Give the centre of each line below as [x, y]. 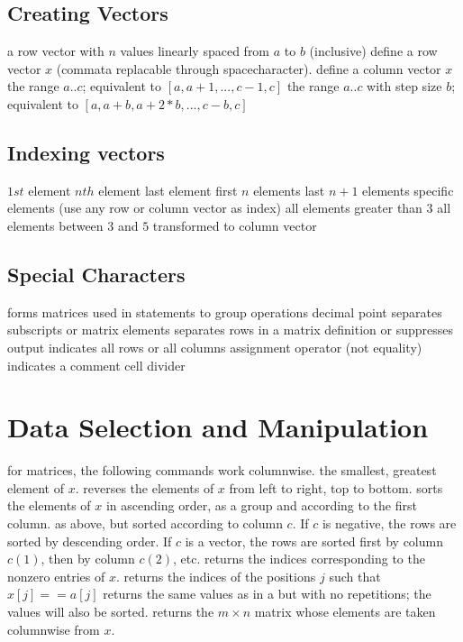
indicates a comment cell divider [96, 365]
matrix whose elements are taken [345, 612]
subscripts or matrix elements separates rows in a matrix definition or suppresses [231, 330]
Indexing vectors [86, 152]
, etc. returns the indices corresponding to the [299, 559]
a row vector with [56, 51]
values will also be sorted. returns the [111, 612]
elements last [289, 190]
